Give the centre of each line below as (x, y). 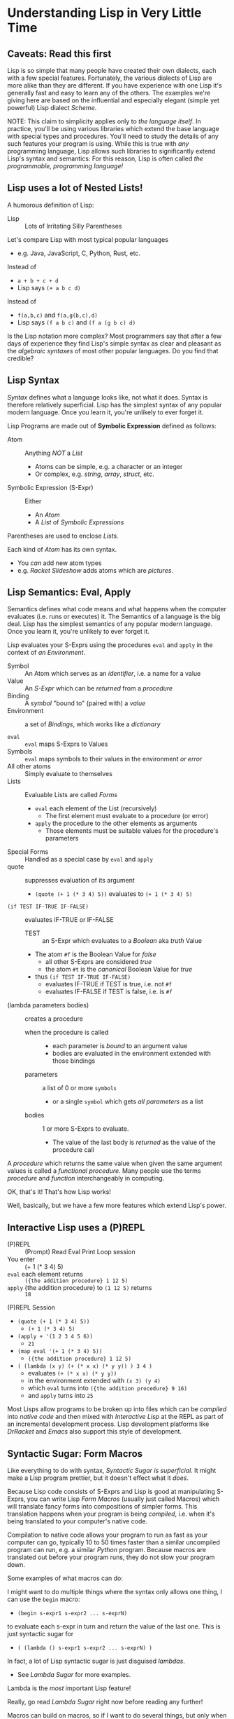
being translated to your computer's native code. (78, 1521)
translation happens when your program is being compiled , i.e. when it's (111, 1514)
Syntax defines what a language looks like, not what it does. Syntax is (108, 397)
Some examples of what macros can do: (65, 1578)
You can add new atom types (59, 563)
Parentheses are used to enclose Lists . (63, 536)
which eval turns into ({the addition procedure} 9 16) (107, 1388)
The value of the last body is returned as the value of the (134, 1142)
